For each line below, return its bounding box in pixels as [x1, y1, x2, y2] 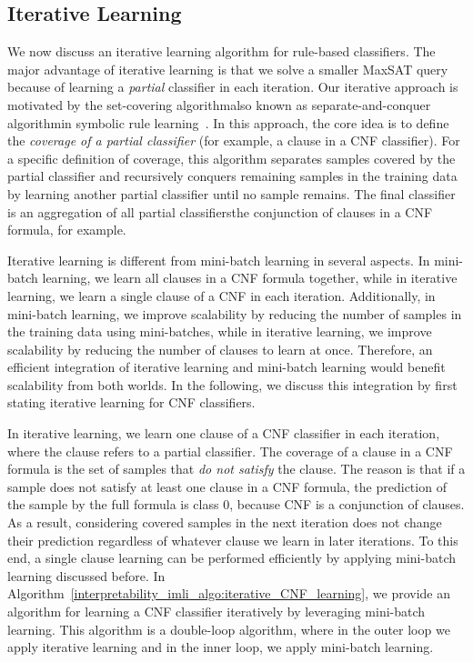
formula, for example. [7, 220, 126, 239]
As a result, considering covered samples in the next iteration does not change [7, 513, 442, 532]
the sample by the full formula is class [7, 495, 219, 514]
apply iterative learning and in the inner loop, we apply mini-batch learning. [7, 637, 434, 657]
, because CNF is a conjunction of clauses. [229, 495, 465, 514]
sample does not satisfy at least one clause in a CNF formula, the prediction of [7, 476, 447, 496]
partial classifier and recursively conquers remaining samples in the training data [7, 166, 458, 186]
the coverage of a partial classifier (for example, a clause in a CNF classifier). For [7, 131, 460, 150]
